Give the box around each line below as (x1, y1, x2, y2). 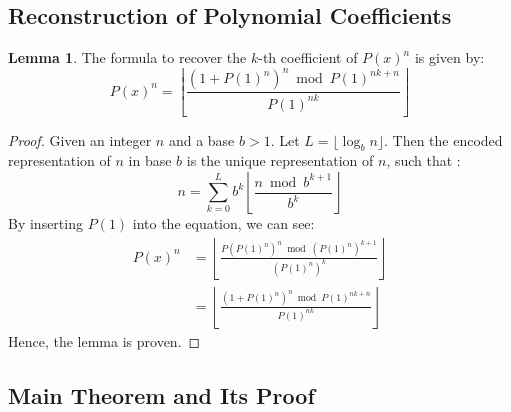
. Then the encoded (384, 129, 503, 150)
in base (128, 150, 172, 171)
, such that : (386, 150, 461, 171)
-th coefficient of (258, 47, 358, 68)
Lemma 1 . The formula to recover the (8, 47, 247, 68)
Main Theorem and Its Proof (8, 379, 315, 410)
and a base (168, 129, 235, 150)
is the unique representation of (186, 150, 374, 171)
